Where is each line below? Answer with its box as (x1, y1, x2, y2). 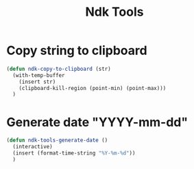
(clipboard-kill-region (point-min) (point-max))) (19, 84, 167, 91)
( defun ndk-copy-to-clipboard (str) (6, 65, 111, 72)
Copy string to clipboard (6, 43, 148, 58)
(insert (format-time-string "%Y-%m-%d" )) (12, 150, 136, 157)
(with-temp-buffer (12, 71, 66, 79)
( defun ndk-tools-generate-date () (6, 137, 108, 144)
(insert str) (19, 78, 56, 85)
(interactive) (12, 144, 53, 150)
